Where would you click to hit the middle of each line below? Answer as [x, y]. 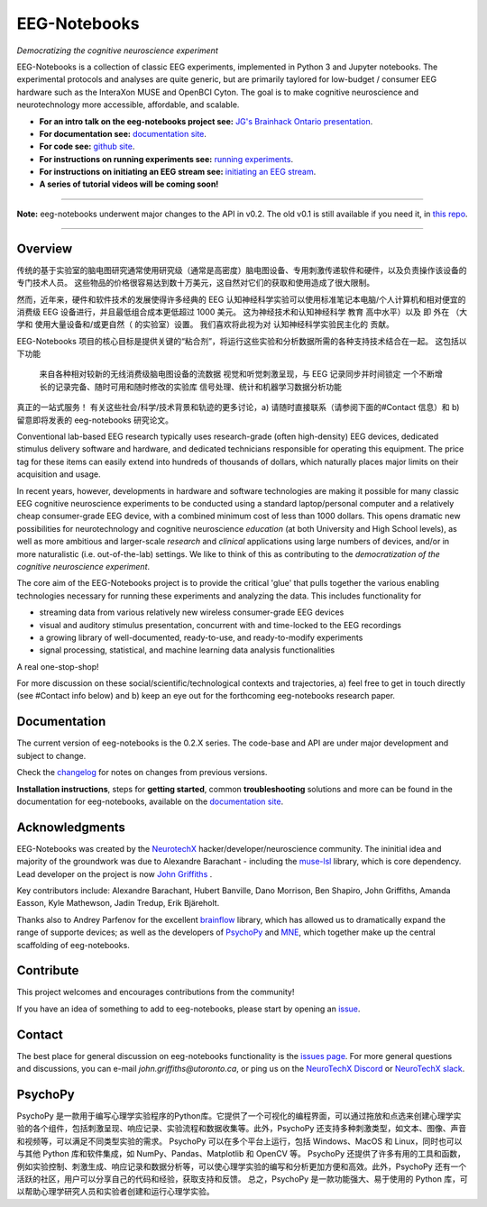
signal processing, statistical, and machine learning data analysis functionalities [187, 650]
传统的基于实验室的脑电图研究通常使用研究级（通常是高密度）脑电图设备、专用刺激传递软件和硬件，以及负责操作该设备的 [242, 270]
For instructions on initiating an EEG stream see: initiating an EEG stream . [178, 172]
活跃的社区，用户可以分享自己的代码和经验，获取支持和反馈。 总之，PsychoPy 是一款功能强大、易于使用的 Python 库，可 [242, 1179]
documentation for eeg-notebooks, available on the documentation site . [150, 801]
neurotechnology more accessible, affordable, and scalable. [128, 105]
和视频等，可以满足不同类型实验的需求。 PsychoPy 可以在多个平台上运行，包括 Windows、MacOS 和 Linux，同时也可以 [239, 1141]
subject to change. [51, 755]
